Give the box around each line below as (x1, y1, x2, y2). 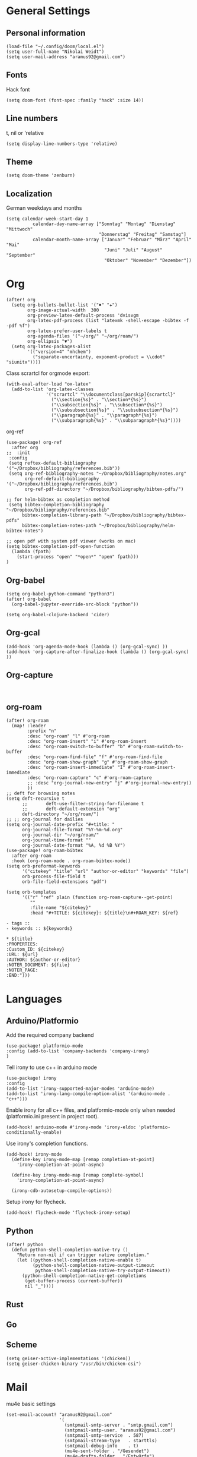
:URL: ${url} (6, 952, 38, 958)
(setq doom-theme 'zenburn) (6, 172, 76, 179)
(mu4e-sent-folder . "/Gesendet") (64, 1448, 150, 1454)
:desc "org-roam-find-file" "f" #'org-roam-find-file (27, 754, 163, 760)
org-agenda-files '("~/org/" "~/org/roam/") (27, 333, 139, 339)
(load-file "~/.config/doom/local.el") (6, 43, 105, 49)
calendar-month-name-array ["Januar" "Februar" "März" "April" (32, 236, 192, 243)
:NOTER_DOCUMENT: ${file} (6, 962, 70, 968)
